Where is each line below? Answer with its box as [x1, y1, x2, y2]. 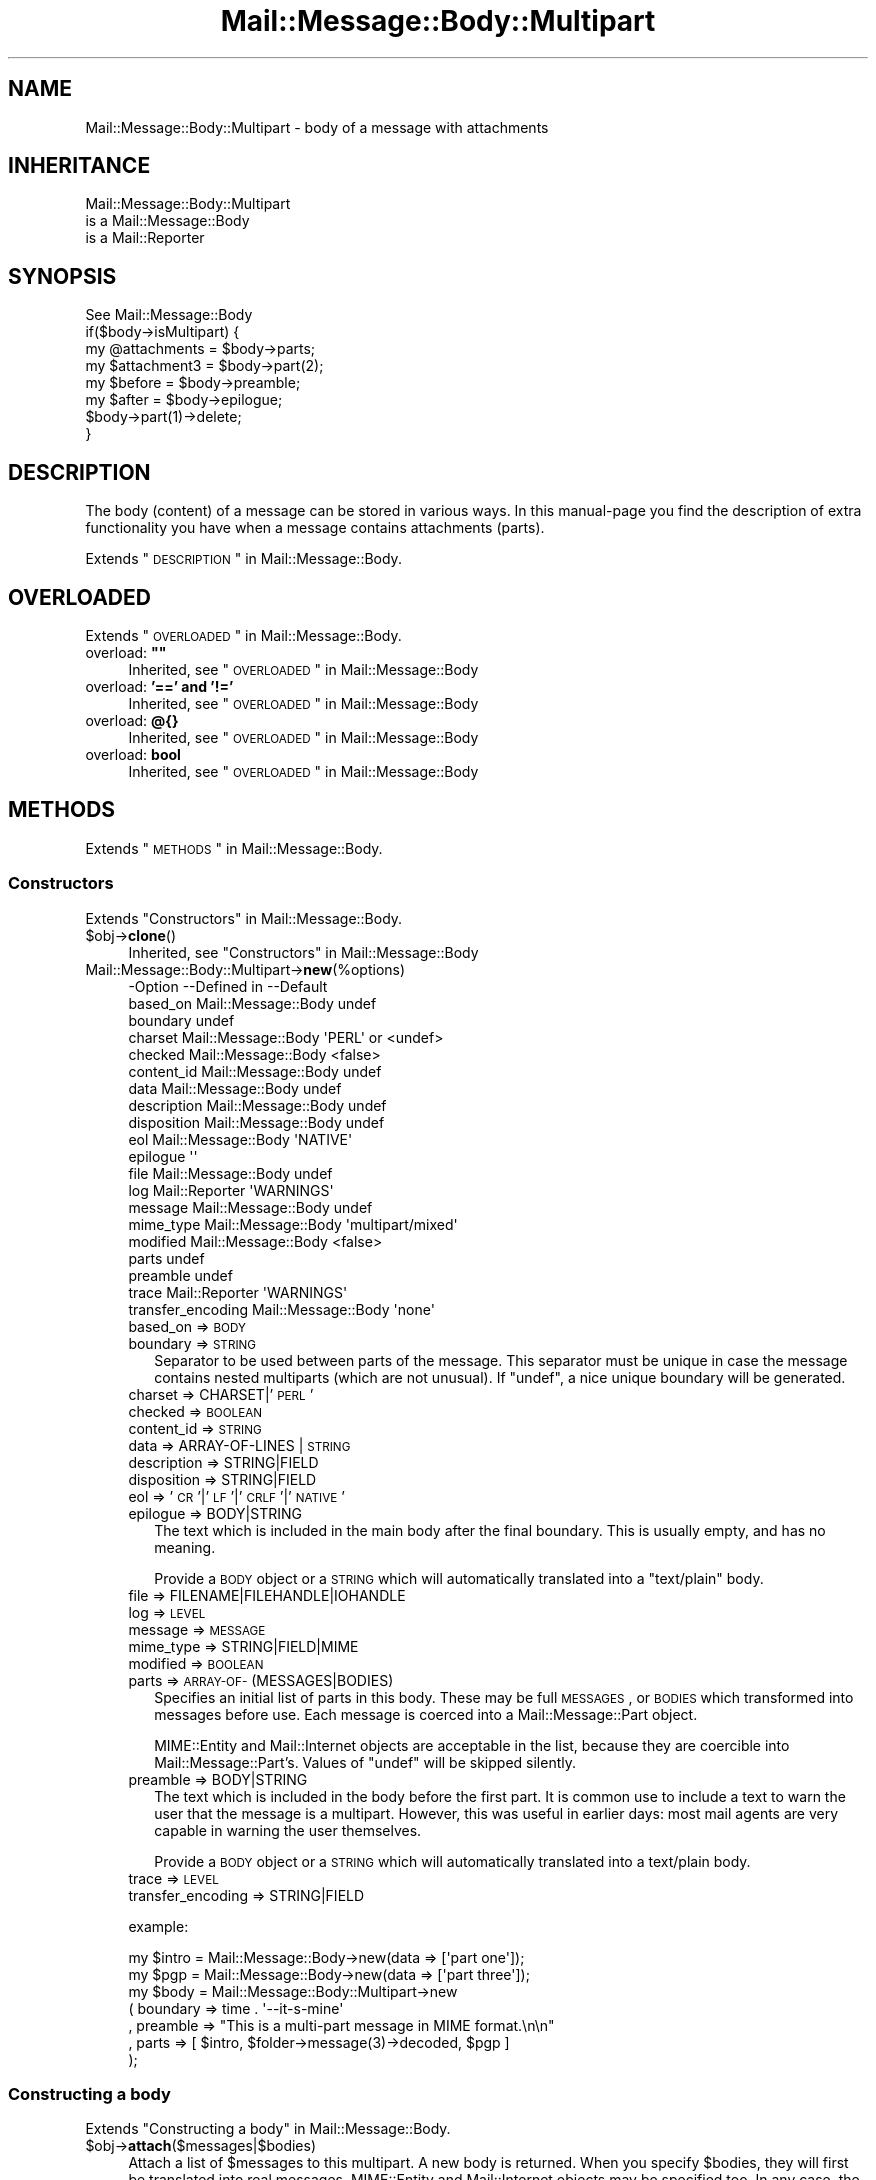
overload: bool [85, 745, 181, 763]
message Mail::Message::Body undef [128, 1198, 373, 1216]
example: [128, 1917, 189, 1935]
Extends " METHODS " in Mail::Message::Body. [85, 839, 383, 857]
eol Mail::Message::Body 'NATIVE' [128, 1130, 353, 1148]
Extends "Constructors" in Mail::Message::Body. [85, 909, 403, 927]
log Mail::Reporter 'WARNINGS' [128, 1181, 334, 1199]
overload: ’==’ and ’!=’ [85, 677, 234, 695]
